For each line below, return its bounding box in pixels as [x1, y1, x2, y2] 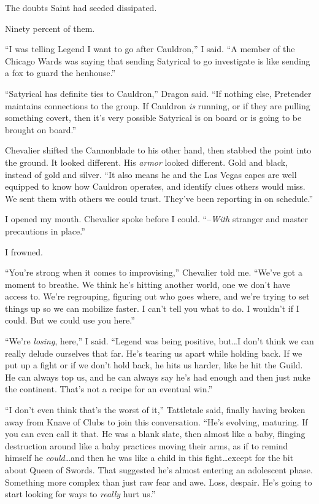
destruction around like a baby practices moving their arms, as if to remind [5, 439, 288, 452]
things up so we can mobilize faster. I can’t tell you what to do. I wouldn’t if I [5, 301, 299, 314]
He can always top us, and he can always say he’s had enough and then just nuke [5, 370, 310, 383]
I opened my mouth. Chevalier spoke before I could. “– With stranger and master [5, 212, 309, 225]
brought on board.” [5, 123, 77, 136]
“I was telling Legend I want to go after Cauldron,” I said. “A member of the [5, 42, 295, 55]
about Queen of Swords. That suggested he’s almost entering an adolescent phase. [5, 463, 313, 476]
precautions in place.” [5, 224, 85, 237]
